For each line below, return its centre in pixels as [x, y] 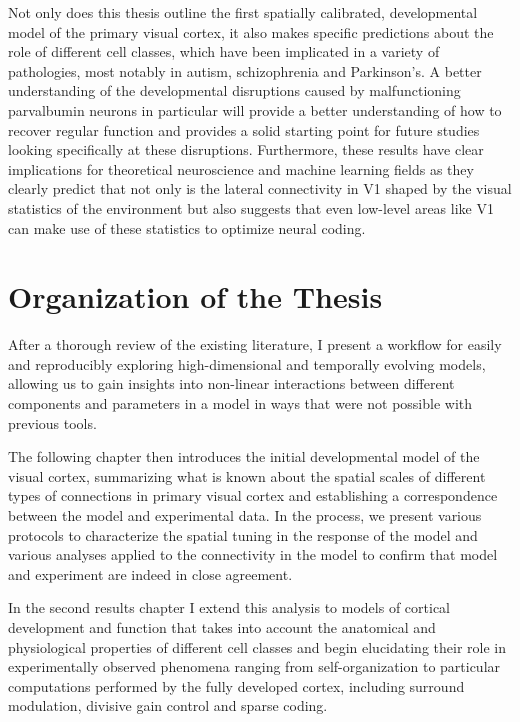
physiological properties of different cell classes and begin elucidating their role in [257, 646]
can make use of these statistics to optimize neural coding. [187, 227]
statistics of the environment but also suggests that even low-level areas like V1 [251, 207]
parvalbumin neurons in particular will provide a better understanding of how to [255, 109]
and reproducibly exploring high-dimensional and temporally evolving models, [247, 363]
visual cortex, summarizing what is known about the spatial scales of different [247, 475]
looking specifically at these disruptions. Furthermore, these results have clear [246, 149]
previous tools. [52, 422]
